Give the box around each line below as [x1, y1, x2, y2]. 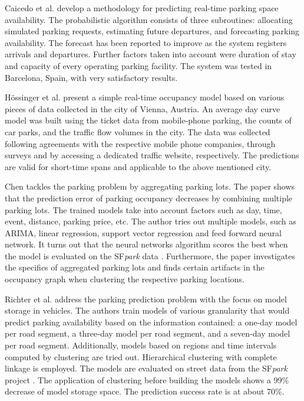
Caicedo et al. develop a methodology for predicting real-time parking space [5, 2, 279, 14]
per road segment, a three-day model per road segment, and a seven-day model [5, 327, 290, 340]
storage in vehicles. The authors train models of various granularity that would [5, 304, 290, 317]
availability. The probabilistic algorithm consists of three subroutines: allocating [5, 13, 293, 25]
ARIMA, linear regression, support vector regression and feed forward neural [5, 226, 282, 239]
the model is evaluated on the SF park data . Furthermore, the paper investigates [5, 249, 296, 262]
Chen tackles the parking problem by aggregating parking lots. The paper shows [5, 180, 295, 193]
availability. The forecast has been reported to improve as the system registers [5, 36, 287, 48]
